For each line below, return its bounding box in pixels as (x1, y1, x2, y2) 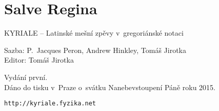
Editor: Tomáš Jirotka (4, 54, 74, 65)
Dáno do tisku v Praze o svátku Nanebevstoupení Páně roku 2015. (4, 81, 215, 92)
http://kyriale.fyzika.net (4, 100, 96, 107)
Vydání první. (4, 71, 48, 82)
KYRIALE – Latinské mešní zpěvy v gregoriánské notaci (4, 27, 184, 38)
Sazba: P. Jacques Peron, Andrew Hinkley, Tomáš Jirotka (4, 44, 186, 55)
